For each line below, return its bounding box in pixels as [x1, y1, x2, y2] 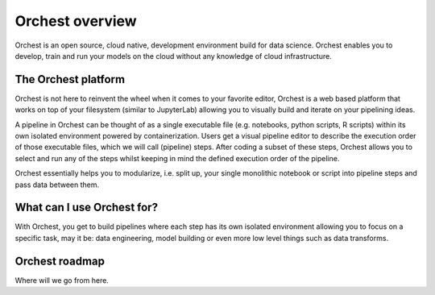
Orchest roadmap [14, 254, 105, 268]
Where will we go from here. [14, 275, 109, 285]
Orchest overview [14, 12, 137, 30]
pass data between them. [14, 180, 100, 189]
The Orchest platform [14, 73, 125, 86]
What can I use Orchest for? [14, 201, 159, 214]
